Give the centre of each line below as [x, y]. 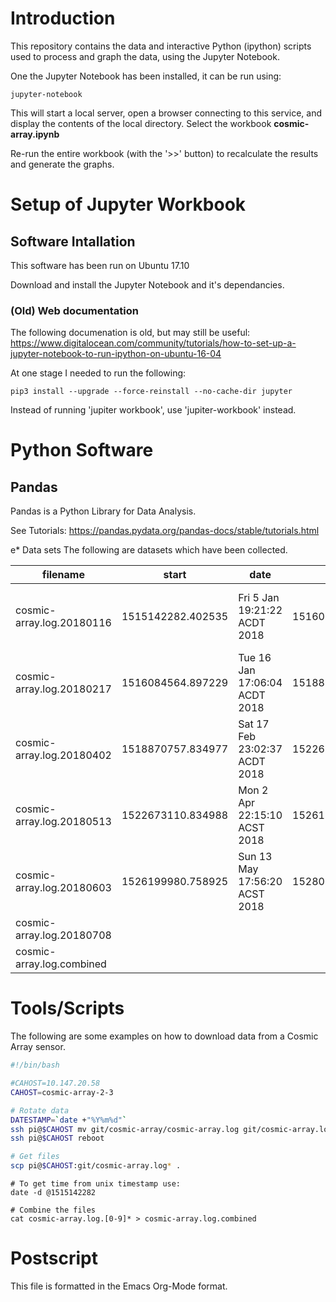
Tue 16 [255, 658]
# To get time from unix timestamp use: [96, 1184]
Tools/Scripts [67, 1008]
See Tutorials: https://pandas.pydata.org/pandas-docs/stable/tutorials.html [165, 531]
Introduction [63, 18]
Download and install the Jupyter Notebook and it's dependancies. [147, 284]
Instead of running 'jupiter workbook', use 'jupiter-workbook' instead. [153, 410]
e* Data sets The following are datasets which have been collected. [149, 550]
